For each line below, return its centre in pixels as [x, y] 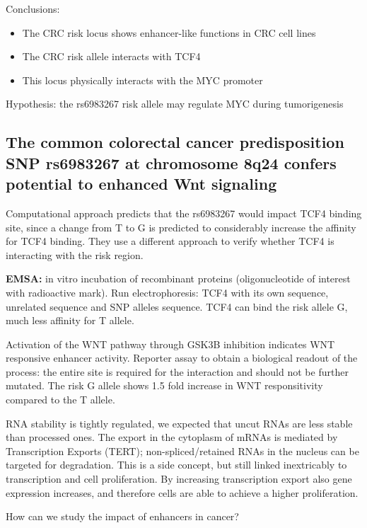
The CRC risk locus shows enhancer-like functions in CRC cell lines [169, 32]
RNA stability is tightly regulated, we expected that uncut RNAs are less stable [179, 423]
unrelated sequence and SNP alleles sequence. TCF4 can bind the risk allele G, [177, 306]
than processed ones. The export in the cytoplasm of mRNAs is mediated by [172, 437]
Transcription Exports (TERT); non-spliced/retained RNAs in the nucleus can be [182, 450]
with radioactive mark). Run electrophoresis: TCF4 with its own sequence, [167, 292]
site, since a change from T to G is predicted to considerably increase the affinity [181, 227]
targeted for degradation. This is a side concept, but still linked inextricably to [176, 465]
